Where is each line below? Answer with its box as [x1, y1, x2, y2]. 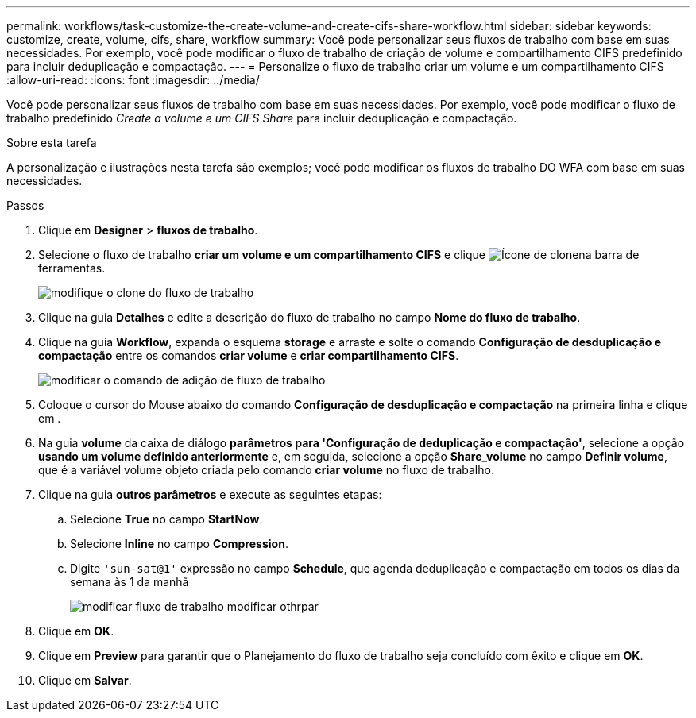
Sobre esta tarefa [6, 136, 97, 149]
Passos [6, 199, 44, 212]
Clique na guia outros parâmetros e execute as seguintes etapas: [38, 488, 382, 501]
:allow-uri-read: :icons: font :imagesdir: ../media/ [6, 73, 260, 87]
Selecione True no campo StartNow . [70, 512, 263, 526]
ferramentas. [38, 261, 106, 275]
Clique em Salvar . [38, 674, 132, 687]
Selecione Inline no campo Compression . [70, 537, 288, 550]
